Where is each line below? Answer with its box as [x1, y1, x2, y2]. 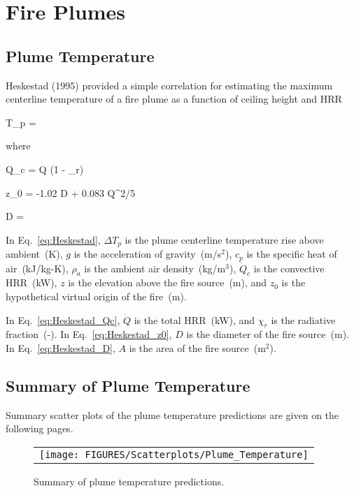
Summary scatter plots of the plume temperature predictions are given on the [6, 407, 339, 422]
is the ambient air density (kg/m [84, 260, 226, 275]
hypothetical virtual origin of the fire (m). [6, 289, 187, 304]
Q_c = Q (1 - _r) [6, 161, 84, 176]
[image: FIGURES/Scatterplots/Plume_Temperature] [39, 449, 309, 460]
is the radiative [271, 312, 336, 327]
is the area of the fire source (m [129, 341, 266, 355]
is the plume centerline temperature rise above [125, 232, 324, 246]
